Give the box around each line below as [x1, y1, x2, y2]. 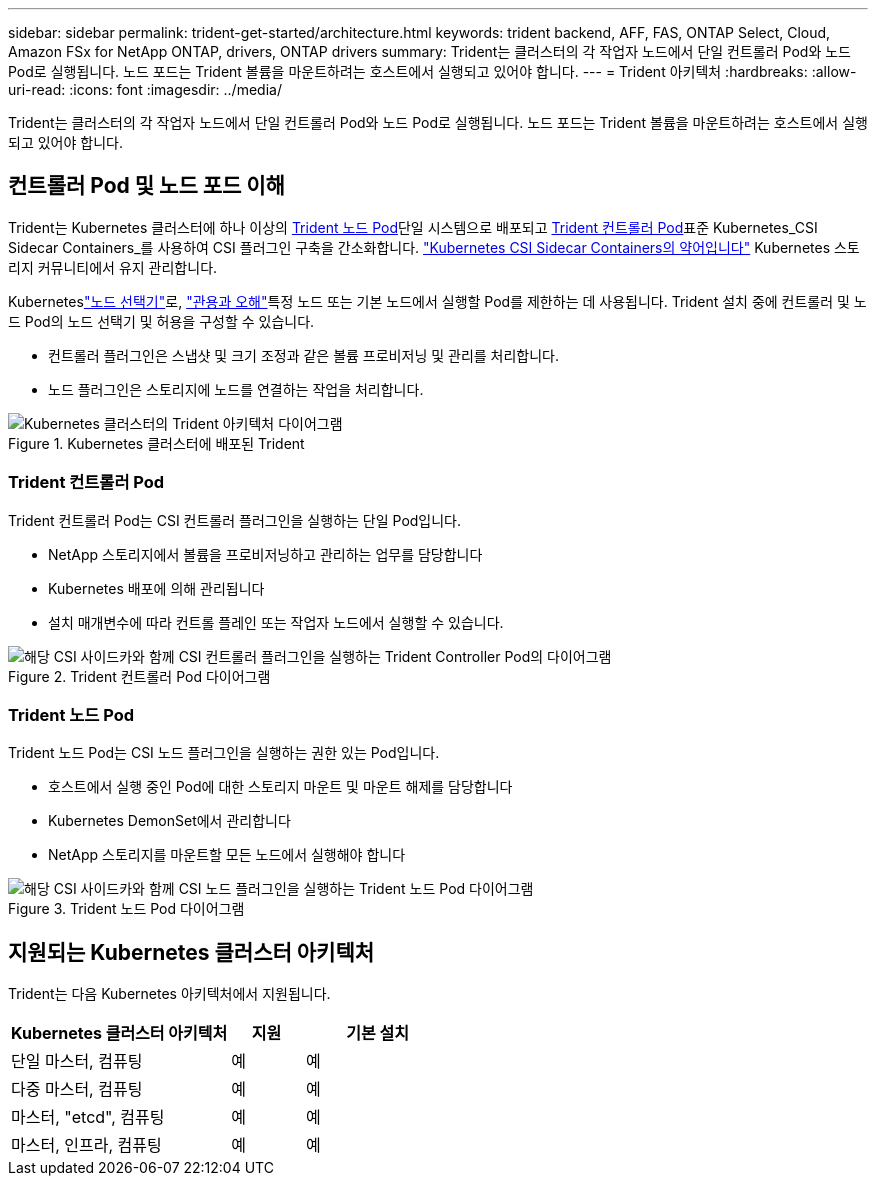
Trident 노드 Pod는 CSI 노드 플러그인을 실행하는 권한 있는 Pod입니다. [8, 744, 440, 762]
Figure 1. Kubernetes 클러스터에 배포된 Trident [8, 434, 305, 452]
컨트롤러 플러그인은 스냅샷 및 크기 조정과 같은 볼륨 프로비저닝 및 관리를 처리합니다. [48, 346, 560, 364]
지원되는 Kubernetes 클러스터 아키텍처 [8, 939, 375, 965]
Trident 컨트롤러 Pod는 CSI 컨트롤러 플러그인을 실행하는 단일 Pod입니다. [8, 511, 462, 529]
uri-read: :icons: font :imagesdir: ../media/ [8, 81, 282, 98]
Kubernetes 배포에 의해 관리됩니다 [48, 579, 265, 597]
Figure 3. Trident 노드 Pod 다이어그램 [8, 900, 245, 918]
